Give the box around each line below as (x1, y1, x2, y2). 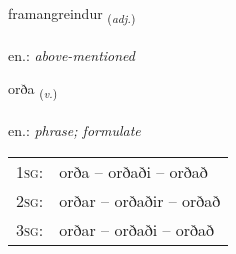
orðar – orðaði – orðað (59, 217, 215, 241)
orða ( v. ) (8, 78, 58, 102)
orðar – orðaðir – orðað (59, 188, 221, 212)
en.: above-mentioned (8, 44, 135, 65)
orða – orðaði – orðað (59, 159, 208, 183)
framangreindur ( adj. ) (8, 3, 136, 26)
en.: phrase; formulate (8, 120, 141, 141)
